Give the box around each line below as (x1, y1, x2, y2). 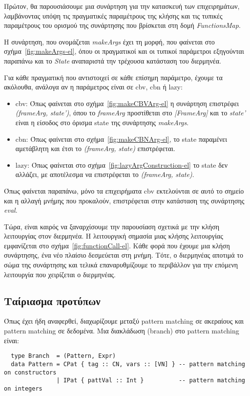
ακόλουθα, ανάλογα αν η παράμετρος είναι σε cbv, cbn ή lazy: (4, 82, 183, 92)
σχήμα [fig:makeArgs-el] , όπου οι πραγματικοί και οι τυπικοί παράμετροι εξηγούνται (4, 46, 244, 56)
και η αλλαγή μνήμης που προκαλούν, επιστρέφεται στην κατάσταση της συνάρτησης (4, 195, 245, 205)
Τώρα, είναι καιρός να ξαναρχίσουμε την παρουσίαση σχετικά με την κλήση (4, 221, 219, 231)
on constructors (4, 369, 57, 376)
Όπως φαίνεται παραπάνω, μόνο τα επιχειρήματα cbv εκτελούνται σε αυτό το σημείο (4, 185, 244, 196)
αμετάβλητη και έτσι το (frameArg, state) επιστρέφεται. (15, 143, 175, 154)
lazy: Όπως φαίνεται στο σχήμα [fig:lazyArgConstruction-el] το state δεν (15, 159, 228, 170)
